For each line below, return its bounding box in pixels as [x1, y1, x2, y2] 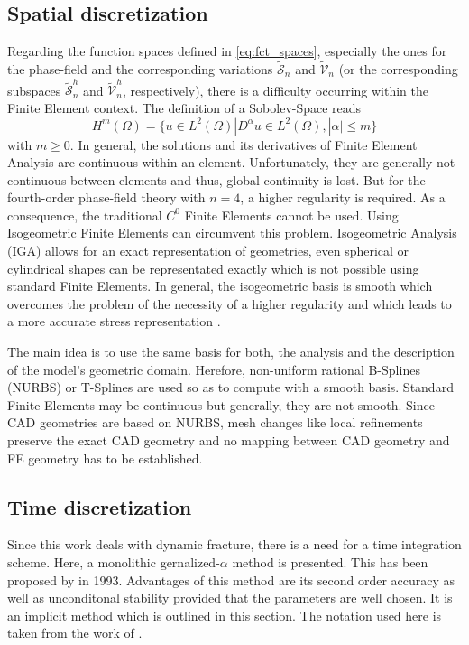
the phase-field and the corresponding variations [7, 60, 273, 79]
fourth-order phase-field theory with [7, 188, 206, 207]
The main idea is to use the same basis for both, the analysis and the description [7, 342, 455, 361]
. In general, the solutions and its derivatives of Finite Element [69, 135, 418, 154]
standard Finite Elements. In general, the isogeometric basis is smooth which [7, 276, 433, 295]
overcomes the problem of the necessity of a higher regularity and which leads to [7, 294, 452, 313]
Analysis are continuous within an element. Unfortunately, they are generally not [7, 153, 455, 172]
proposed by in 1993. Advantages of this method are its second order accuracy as [7, 570, 455, 589]
